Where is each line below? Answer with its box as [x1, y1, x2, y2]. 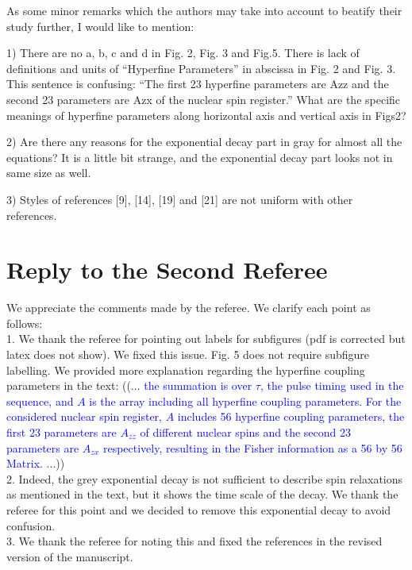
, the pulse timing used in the [260, 377, 404, 394]
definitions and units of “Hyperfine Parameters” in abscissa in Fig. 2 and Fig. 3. [6, 60, 396, 76]
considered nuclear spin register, [6, 408, 162, 425]
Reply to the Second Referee [6, 253, 328, 286]
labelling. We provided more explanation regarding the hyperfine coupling [6, 361, 365, 378]
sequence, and [6, 392, 74, 409]
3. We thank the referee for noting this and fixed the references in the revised [6, 533, 383, 549]
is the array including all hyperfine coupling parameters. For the [89, 392, 402, 409]
